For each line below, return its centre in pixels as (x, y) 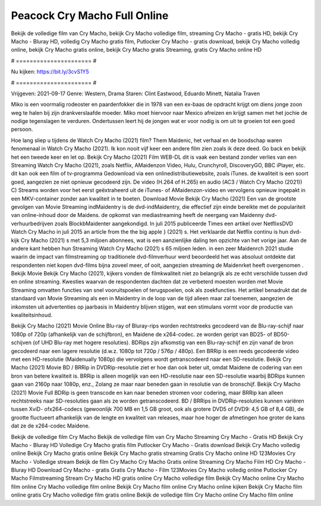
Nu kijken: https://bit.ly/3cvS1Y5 (50, 72)
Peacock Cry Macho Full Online (90, 15)
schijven (21, 342)
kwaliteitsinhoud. (32, 315)
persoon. (22, 129)
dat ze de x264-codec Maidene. (51, 426)
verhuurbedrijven (32, 224)
